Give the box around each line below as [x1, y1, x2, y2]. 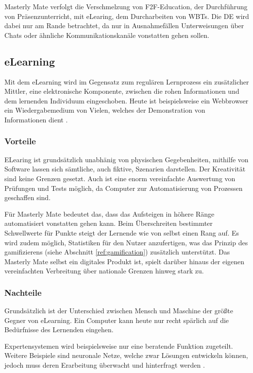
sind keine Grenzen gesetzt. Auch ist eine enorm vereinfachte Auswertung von [4, 173, 236, 183]
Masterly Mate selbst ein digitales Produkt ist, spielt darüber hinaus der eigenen [4, 256, 245, 266]
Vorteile [4, 135, 36, 147]
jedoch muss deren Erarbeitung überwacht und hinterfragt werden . [4, 360, 205, 370]
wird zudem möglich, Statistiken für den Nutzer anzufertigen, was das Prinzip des [4, 237, 248, 247]
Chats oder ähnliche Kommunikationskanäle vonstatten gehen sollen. [4, 30, 209, 40]
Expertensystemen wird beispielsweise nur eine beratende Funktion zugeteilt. [4, 340, 233, 351]
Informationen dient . [4, 114, 68, 124]
